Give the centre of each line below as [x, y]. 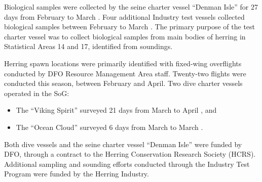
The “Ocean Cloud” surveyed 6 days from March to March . [109, 127]
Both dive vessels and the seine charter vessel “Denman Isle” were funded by [123, 144]
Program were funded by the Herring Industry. [77, 174]
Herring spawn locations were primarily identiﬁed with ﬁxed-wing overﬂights [123, 63]
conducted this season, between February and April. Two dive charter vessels [123, 83]
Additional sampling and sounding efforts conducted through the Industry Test [127, 164]
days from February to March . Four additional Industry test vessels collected [124, 16]
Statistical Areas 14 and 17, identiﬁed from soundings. [88, 46]
